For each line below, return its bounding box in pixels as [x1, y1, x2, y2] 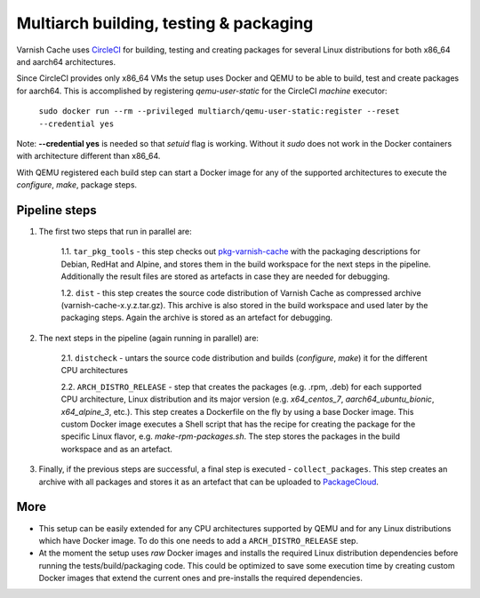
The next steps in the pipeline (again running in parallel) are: [38, 332, 260, 343]
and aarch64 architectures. [16, 56, 116, 67]
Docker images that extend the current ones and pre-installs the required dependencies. [38, 573, 364, 584]
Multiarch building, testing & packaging [16, 13, 314, 33]
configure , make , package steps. [16, 179, 138, 190]
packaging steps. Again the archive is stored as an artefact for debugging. [60, 312, 333, 323]
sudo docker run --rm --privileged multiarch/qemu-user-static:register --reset [38, 107, 400, 116]
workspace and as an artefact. [60, 443, 173, 454]
